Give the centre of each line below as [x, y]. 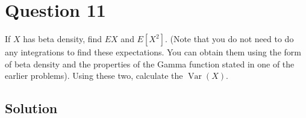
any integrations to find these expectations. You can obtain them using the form [153, 52]
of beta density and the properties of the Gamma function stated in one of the [150, 64]
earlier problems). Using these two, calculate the [94, 76]
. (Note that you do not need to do [229, 39]
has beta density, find [63, 39]
